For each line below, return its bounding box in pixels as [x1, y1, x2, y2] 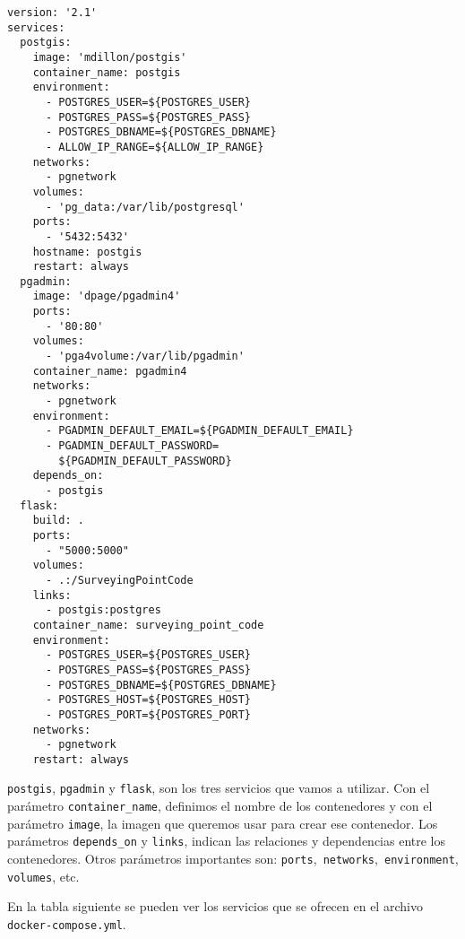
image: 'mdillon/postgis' [32, 50, 187, 64]
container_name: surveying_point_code [32, 618, 264, 631]
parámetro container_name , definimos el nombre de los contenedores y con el [7, 796, 433, 815]
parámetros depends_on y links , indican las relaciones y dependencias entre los [7, 831, 446, 850]
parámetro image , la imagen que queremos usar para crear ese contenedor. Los [7, 813, 438, 832]
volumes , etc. [7, 866, 80, 885]
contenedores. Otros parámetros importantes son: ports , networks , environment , [7, 849, 459, 868]
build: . [32, 514, 84, 527]
